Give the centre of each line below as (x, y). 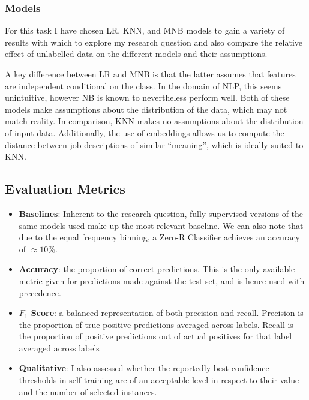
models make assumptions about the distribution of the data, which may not (146, 109)
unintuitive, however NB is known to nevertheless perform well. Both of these (147, 97)
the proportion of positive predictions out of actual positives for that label (155, 336)
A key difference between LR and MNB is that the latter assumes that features (150, 74)
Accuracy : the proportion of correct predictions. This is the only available (157, 269)
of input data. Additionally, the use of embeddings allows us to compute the (145, 132)
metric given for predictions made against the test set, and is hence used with (162, 280)
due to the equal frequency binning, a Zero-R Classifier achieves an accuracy (159, 237)
